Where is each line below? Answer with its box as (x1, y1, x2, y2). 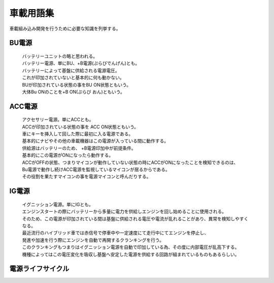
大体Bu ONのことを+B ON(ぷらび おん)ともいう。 (22, 89, 125, 95)
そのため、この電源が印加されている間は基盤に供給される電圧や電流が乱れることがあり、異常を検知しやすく (22, 215, 249, 221)
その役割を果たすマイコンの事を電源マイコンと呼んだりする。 (22, 174, 151, 180)
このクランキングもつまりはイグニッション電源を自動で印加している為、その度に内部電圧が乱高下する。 (22, 244, 239, 250)
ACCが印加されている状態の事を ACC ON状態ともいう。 (22, 124, 139, 130)
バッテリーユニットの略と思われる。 (22, 53, 98, 59)
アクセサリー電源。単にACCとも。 (22, 117, 94, 123)
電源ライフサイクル (9, 265, 70, 273)
